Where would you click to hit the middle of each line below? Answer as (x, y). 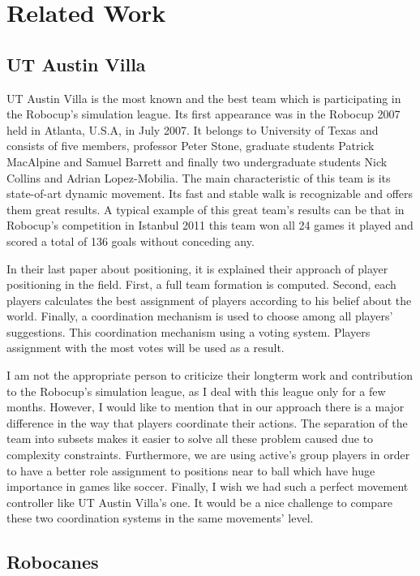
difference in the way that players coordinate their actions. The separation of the (207, 422)
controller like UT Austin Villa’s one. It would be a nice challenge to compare (199, 502)
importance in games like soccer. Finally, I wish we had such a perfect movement (208, 486)
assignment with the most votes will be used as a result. (146, 348)
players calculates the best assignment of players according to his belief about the (209, 300)
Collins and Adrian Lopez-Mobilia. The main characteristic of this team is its (199, 177)
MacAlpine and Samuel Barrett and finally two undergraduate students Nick (197, 161)
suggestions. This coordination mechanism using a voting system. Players (189, 331)
